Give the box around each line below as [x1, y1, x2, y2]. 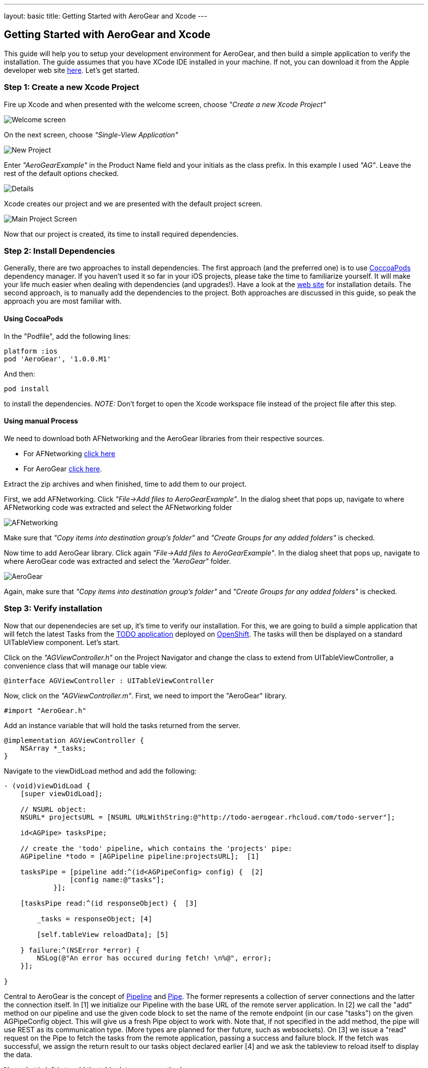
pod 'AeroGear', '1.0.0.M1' [4, 355, 111, 363]
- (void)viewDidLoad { [4, 781, 91, 790]
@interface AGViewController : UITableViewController [4, 676, 214, 685]
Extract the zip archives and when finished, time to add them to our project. [4, 479, 247, 488]
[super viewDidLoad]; [20, 789, 103, 798]
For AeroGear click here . [23, 464, 102, 473]
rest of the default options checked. [4, 169, 119, 178]
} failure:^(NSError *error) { [20, 946, 140, 954]
